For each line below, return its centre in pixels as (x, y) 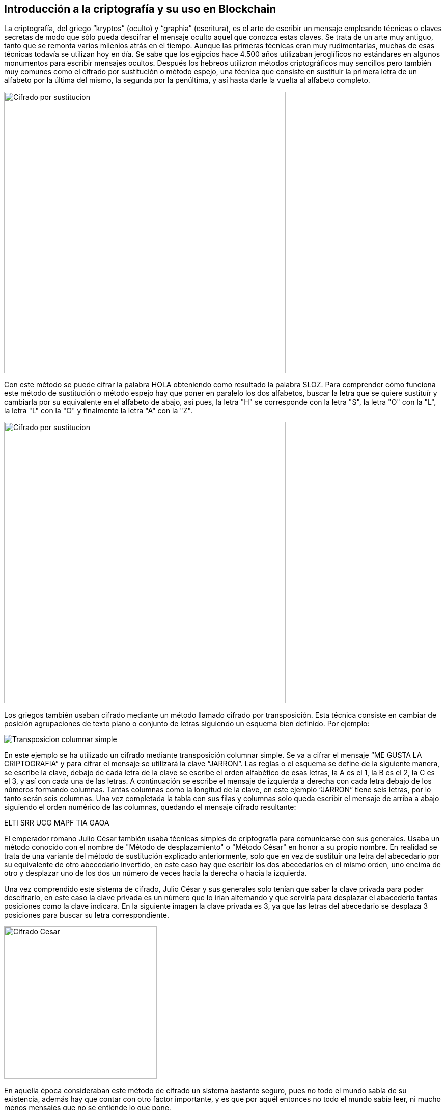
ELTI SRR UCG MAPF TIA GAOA (57, 823)
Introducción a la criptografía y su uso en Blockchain (140, 9)
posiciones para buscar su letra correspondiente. (87, 915)
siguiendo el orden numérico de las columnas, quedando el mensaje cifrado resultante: (150, 807)
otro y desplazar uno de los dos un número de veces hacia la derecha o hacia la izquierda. (156, 873)
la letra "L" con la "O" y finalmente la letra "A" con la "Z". (98, 411)
